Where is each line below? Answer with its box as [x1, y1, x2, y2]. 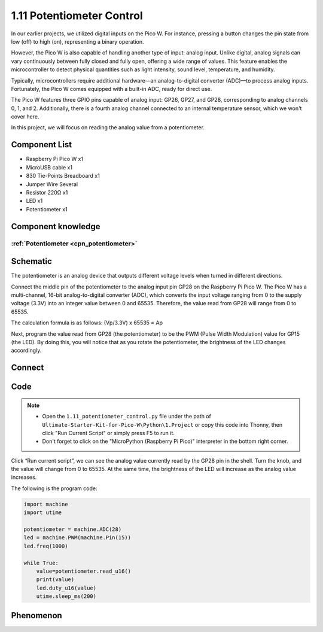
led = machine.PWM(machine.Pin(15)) [23, 534, 132, 541]
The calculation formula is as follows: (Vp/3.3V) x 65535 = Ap [11, 319, 163, 326]
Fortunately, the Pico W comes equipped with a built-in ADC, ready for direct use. [11, 85, 212, 92]
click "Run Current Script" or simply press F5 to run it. [42, 429, 175, 436]
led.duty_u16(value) [36, 584, 97, 591]
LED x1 [26, 197, 43, 205]
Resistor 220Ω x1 [26, 189, 68, 196]
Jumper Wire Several [26, 180, 78, 188]
